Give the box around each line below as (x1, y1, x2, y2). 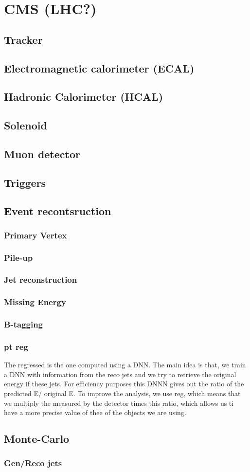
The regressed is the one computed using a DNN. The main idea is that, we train (4, 360, 246, 370)
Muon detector (4, 146, 80, 161)
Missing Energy (4, 296, 66, 308)
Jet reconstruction (4, 273, 77, 286)
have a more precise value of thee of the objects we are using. (4, 407, 186, 418)
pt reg (4, 340, 28, 352)
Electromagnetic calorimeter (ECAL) (4, 60, 195, 75)
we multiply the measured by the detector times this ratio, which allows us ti (4, 398, 234, 408)
